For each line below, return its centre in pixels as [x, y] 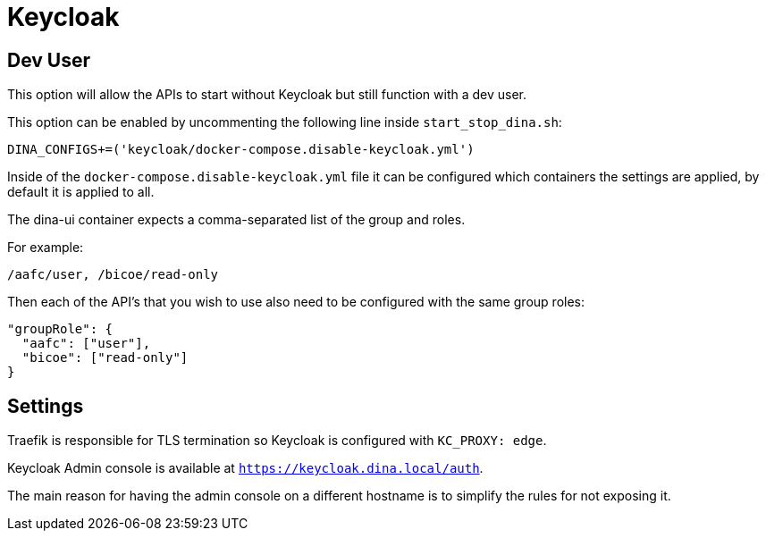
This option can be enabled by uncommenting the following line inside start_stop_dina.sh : [285, 122]
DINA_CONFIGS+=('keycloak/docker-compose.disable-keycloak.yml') [241, 150]
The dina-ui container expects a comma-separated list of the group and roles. [236, 220]
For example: [46, 248]
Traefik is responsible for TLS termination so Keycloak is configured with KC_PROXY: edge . [277, 441]
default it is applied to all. [81, 192]
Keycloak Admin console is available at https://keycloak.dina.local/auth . [245, 468]
